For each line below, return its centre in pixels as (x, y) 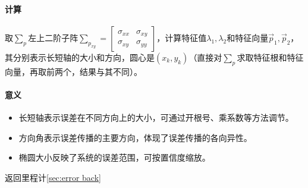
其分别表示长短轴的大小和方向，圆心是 (80, 57)
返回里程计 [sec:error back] (53, 177)
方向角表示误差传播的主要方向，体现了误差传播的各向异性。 (135, 137)
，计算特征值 (182, 37)
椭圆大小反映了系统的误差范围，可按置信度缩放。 (114, 157)
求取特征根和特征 (270, 57)
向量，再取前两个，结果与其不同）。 (73, 71)
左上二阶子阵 (53, 37)
